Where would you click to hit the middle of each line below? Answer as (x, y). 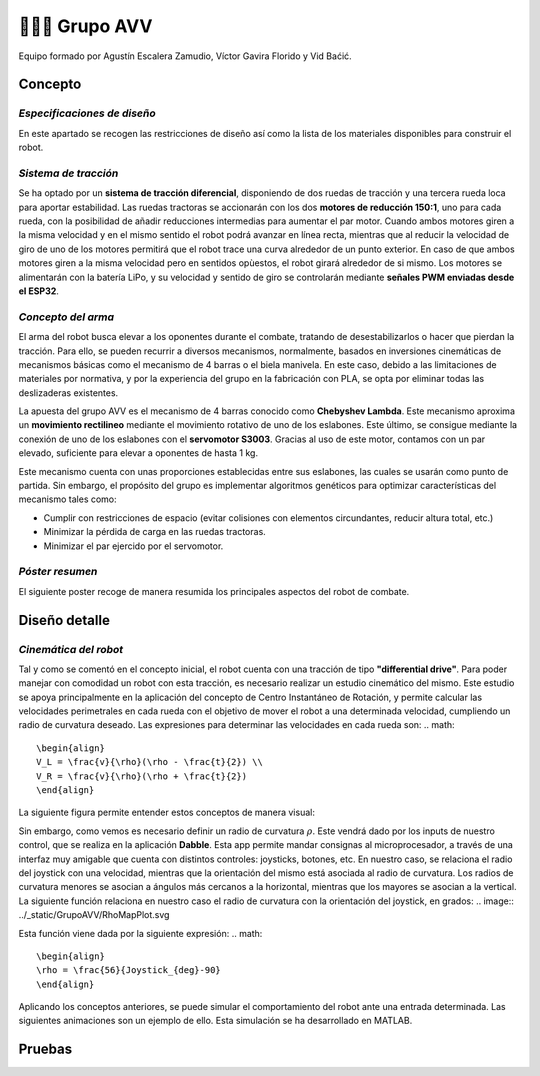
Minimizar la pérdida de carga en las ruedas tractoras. (155, 532)
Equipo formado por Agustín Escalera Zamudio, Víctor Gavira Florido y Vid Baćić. (185, 56)
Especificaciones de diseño (87, 113)
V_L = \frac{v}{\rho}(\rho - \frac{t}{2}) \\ (150, 762)
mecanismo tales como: (67, 499)
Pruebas (45, 1049)
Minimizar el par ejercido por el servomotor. (133, 546)
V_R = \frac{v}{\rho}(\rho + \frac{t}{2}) (142, 776)
